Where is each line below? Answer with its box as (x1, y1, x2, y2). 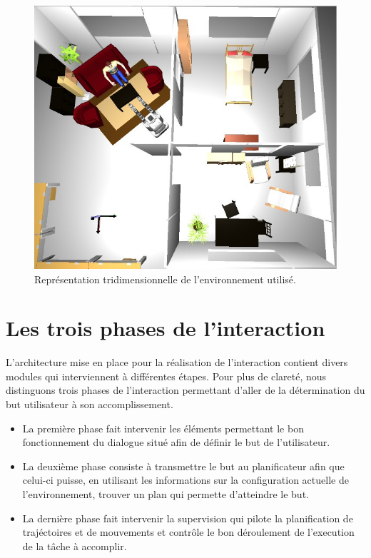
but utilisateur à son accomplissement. (6, 397, 173, 412)
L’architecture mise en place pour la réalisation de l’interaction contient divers (6, 355, 348, 370)
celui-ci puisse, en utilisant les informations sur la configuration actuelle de (22, 472, 349, 487)
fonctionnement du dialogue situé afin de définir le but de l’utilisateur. (22, 435, 330, 450)
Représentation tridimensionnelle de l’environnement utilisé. (34, 271, 296, 286)
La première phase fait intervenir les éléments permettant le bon (22, 420, 304, 435)
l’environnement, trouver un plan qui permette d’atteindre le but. (22, 486, 309, 501)
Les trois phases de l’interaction (6, 313, 325, 343)
